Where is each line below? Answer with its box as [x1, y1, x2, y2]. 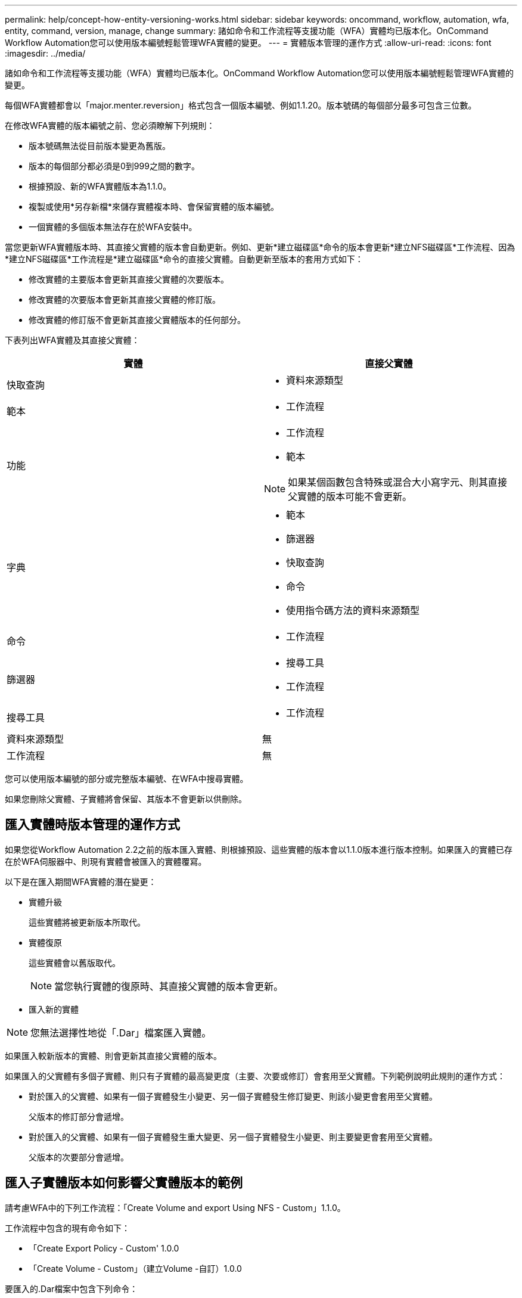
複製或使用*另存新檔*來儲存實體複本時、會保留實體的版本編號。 [29, 201, 279, 212]
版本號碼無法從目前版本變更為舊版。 [29, 141, 170, 151]
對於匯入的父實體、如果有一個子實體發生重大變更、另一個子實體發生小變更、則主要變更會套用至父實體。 [29, 1131, 437, 1142]
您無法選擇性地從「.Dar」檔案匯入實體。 [30, 1026, 212, 1039]
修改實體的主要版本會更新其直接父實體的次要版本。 [29, 274, 229, 284]
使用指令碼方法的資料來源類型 [286, 604, 420, 616]
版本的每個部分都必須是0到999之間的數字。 [29, 161, 200, 171]
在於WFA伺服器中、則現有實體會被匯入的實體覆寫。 [5, 856, 207, 867]
